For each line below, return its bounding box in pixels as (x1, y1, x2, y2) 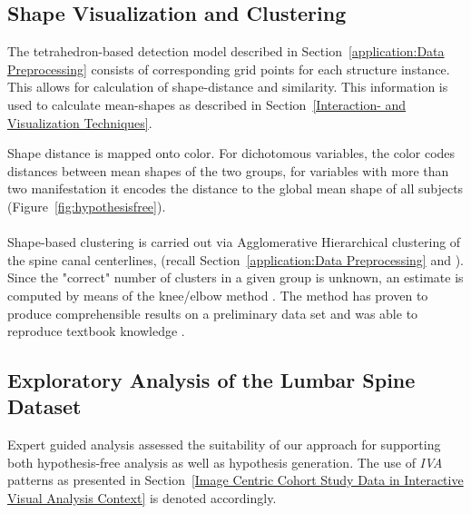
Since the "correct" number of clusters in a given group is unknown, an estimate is (7, 268, 464, 287)
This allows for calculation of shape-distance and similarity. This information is (7, 77, 448, 96)
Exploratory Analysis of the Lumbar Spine (7, 366, 416, 394)
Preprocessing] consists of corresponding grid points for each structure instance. (7, 59, 450, 78)
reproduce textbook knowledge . (7, 321, 185, 341)
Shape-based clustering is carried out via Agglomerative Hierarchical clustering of (7, 232, 461, 252)
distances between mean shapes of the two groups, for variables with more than (7, 161, 449, 180)
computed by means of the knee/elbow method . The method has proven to (7, 285, 428, 304)
